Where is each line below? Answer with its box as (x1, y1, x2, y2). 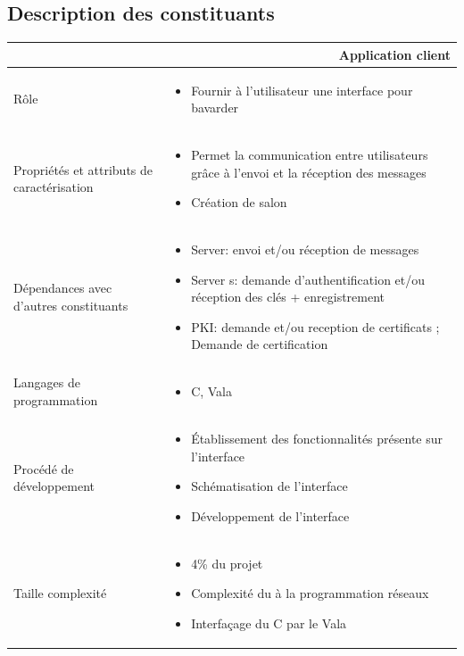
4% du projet (191, 553, 263, 572)
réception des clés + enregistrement (191, 287, 385, 306)
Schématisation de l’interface (191, 477, 348, 495)
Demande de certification (191, 335, 328, 353)
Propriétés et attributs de (13, 160, 153, 179)
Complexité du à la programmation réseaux (191, 584, 429, 602)
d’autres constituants (13, 296, 128, 314)
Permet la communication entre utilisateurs (191, 145, 428, 163)
